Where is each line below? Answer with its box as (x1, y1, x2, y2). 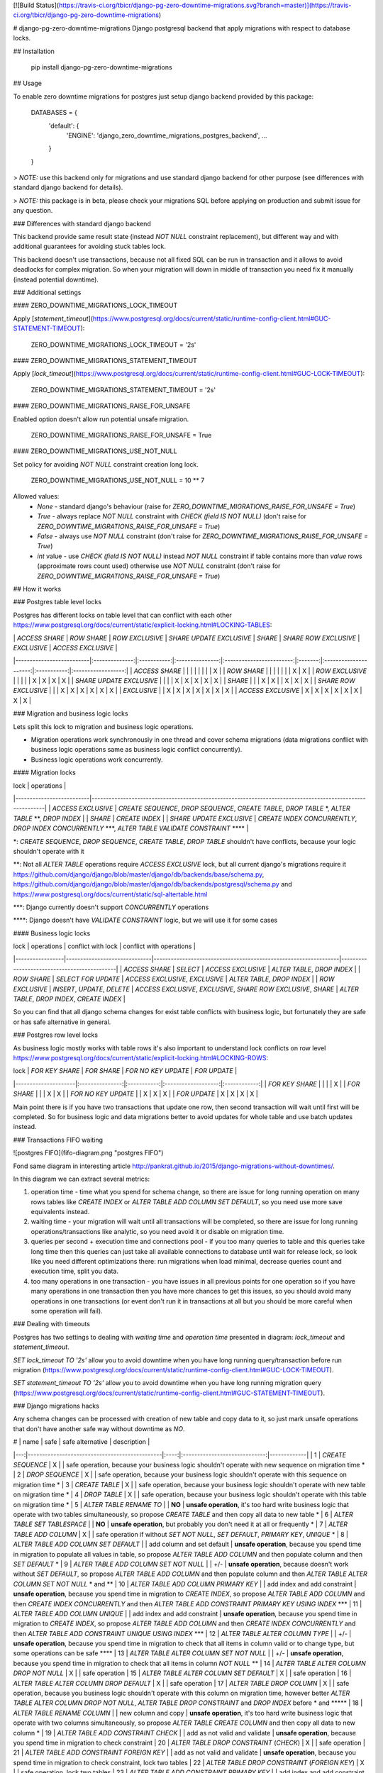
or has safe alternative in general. (13, 1018, 111, 1026)
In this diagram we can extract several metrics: (13, 1174, 150, 1183)
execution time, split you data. (30, 1267, 118, 1276)
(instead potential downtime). (13, 275, 99, 284)
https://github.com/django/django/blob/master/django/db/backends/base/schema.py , (13, 869, 265, 879)
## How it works (13, 584, 62, 593)
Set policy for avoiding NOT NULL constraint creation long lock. (13, 460, 199, 468)
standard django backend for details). (13, 183, 123, 191)
